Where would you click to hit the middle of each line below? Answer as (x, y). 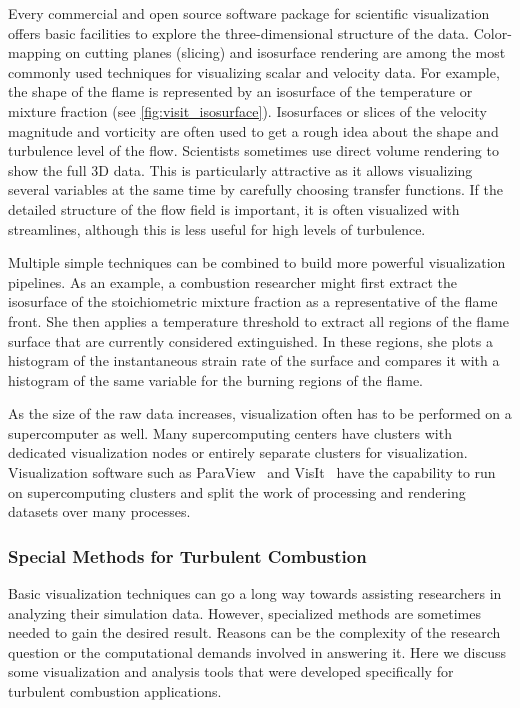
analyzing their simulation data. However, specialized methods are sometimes (244, 612)
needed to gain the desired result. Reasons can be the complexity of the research (254, 632)
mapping (34, 52)
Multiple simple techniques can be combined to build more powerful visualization (257, 262)
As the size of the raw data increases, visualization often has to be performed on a (260, 413)
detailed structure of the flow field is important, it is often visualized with (234, 208)
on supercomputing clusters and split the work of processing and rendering (237, 491)
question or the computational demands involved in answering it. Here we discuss (257, 651)
